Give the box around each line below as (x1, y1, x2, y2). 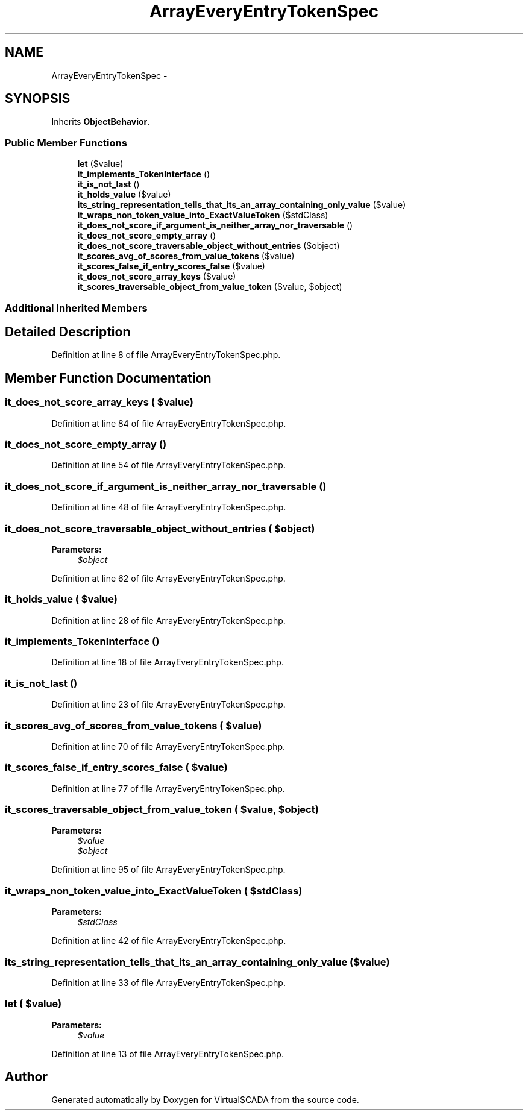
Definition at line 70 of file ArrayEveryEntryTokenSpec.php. (51, 741, 286, 752)
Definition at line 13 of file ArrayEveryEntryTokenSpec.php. (51, 1048, 284, 1059)
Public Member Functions (5, 136, 127, 149)
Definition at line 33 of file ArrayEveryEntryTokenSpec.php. (51, 977, 286, 988)
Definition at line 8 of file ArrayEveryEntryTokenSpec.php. (51, 350, 281, 360)
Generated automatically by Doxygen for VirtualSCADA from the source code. (51, 1095, 359, 1105)
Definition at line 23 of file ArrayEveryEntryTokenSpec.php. (51, 699, 286, 710)
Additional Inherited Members (5, 301, 148, 314)
